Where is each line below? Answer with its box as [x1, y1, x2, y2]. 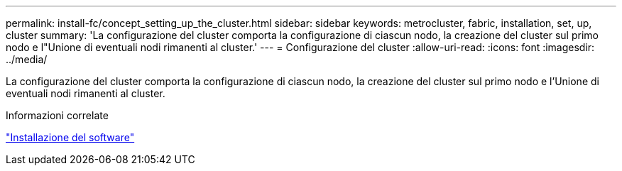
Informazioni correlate [6, 109, 109, 121]
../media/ [6, 53, 48, 65]
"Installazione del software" [6, 131, 135, 143]
